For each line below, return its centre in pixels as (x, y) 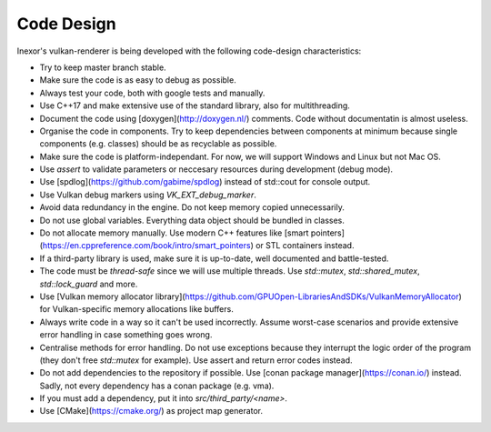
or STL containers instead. (305, 246)
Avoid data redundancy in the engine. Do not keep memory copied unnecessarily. (192, 207)
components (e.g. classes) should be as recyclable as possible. (158, 144)
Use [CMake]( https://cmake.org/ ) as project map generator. (151, 411)
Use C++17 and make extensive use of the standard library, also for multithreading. (195, 105)
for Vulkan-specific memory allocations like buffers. (136, 309)
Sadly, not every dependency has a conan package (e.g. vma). (157, 386)
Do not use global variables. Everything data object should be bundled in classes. (192, 220)
